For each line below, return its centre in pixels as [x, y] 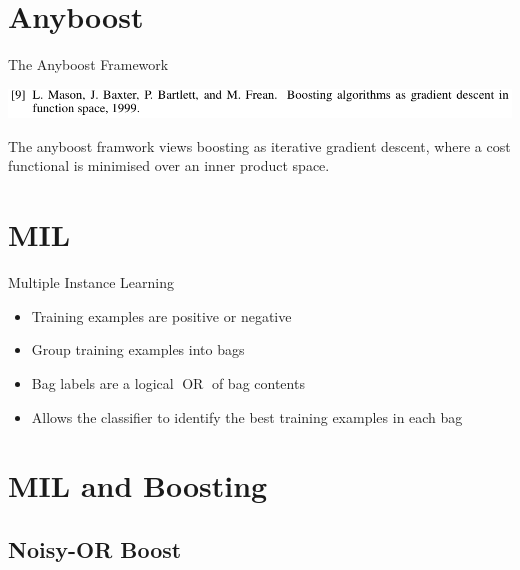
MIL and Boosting [138, 485]
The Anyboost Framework [88, 64]
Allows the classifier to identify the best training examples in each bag [247, 416]
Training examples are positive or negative [161, 315]
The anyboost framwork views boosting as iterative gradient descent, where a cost [259, 145]
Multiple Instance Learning [91, 282]
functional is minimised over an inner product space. [169, 165]
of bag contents [258, 382]
